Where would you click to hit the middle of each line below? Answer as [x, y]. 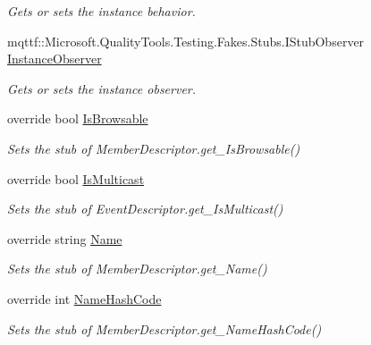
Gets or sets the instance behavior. [101, 11]
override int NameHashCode [84, 298]
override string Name [65, 238]
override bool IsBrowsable [78, 118]
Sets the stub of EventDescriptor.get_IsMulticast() [145, 209]
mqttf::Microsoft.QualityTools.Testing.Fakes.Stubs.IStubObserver [186, 41]
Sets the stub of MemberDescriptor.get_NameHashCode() [164, 328]
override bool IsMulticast [76, 178]
